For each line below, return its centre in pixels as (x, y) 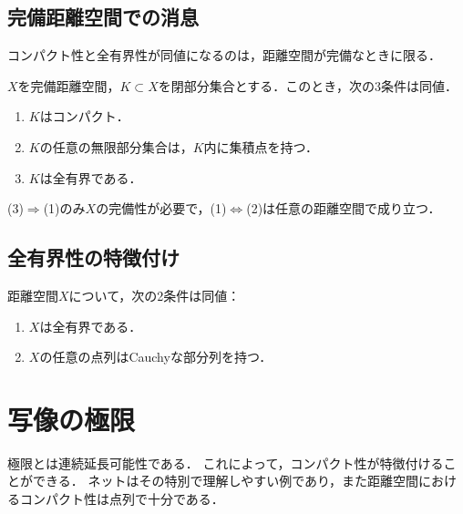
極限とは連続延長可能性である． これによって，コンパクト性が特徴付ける (226, 463)
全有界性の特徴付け (93, 257)
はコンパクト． (84, 116)
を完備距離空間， (69, 85)
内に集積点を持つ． (261, 146)
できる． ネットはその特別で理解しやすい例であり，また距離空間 (226, 481)
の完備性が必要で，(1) (161, 208)
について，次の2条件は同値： (154, 295)
